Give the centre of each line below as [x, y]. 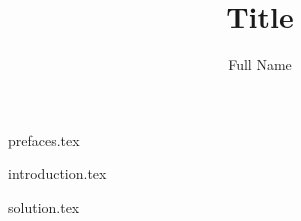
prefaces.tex [44, 139]
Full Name [260, 64]
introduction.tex [57, 173]
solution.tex [44, 206]
